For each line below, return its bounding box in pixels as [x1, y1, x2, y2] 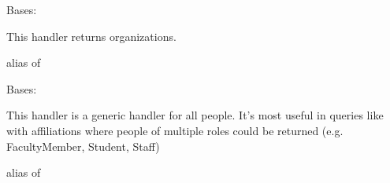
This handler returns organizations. [6, 27, 176, 44]
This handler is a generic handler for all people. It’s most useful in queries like [6, 107, 384, 123]
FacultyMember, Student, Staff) [6, 137, 160, 154]
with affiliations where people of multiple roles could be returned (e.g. [6, 122, 344, 138]
